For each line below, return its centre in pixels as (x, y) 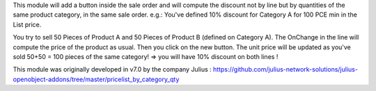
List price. (27, 24)
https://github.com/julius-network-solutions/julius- (285, 69)
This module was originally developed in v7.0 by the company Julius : (112, 69)
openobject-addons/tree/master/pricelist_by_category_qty (96, 79)
